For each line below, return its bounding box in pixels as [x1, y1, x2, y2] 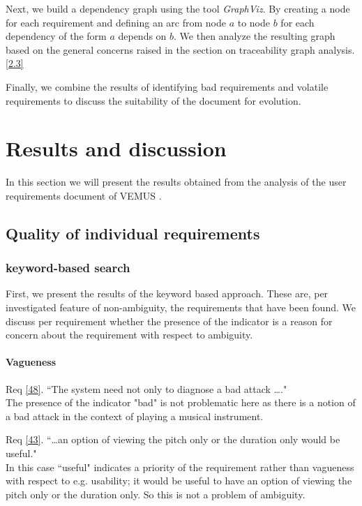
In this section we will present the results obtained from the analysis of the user [6, 174, 347, 189]
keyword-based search [6, 259, 130, 276]
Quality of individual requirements [6, 222, 260, 244]
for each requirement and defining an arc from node [6, 15, 226, 29]
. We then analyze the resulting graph [174, 29, 335, 43]
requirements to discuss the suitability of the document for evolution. [6, 93, 301, 107]
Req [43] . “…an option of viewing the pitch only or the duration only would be [6, 432, 340, 447]
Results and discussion [6, 134, 227, 163]
